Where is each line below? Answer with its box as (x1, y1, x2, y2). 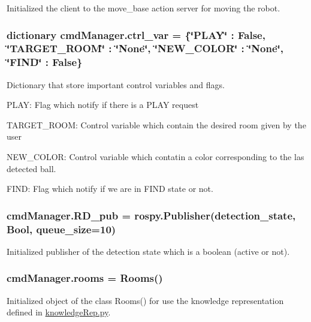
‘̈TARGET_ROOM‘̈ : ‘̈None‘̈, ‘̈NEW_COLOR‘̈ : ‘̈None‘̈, (7, 41, 283, 56)
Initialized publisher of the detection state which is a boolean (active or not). (7, 245, 290, 257)
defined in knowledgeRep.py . (7, 306, 111, 318)
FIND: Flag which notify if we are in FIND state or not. (7, 182, 213, 195)
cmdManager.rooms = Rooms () (7, 270, 163, 285)
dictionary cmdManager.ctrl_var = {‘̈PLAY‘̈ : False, (7, 27, 265, 42)
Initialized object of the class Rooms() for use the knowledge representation (7, 294, 284, 306)
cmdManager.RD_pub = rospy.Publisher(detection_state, (7, 207, 296, 222)
